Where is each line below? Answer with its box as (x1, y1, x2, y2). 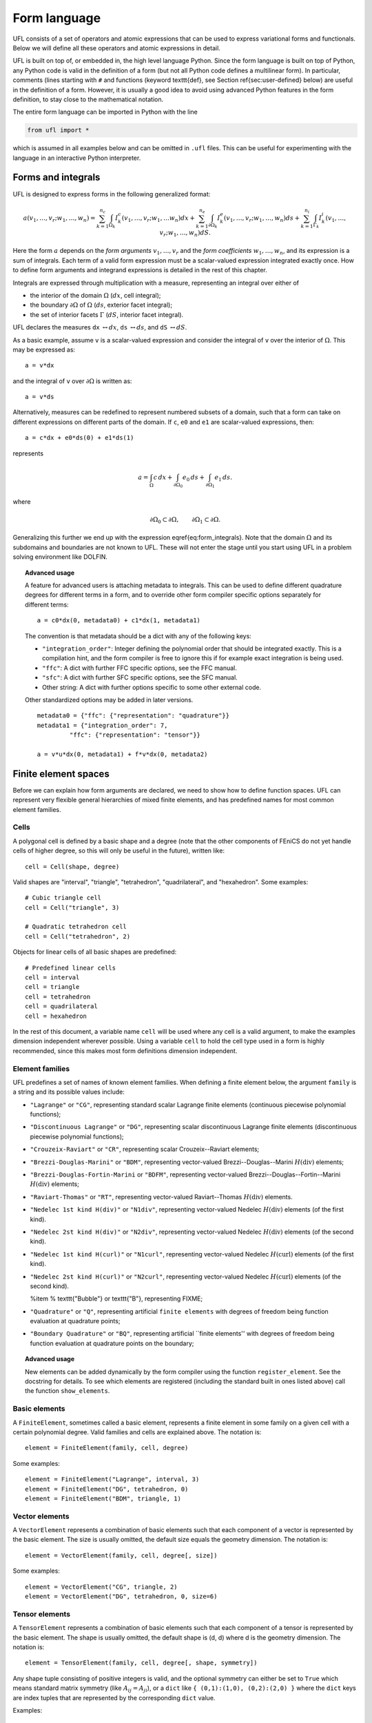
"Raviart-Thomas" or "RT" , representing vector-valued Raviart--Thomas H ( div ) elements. (30, 1192, 293, 1201)
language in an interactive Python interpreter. (12, 154, 141, 162)
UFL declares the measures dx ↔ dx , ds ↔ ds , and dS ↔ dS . (12, 323, 187, 332)
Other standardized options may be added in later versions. (25, 695, 194, 704)
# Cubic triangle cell (25, 894, 102, 902)
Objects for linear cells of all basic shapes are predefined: (12, 948, 177, 956)
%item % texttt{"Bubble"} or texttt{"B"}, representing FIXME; (30, 1294, 203, 1303)
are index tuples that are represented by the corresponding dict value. (12, 1693, 216, 1702)
